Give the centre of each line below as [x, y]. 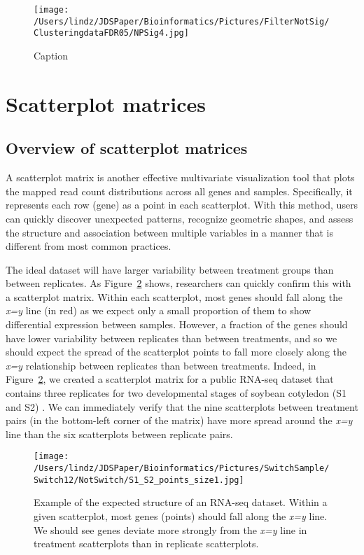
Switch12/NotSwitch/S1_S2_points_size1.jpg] [139, 480]
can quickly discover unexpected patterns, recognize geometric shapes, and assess [180, 218]
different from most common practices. [89, 246]
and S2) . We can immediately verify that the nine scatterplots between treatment [182, 406]
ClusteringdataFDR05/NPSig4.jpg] [111, 33]
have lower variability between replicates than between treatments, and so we [171, 338]
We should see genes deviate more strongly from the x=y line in [170, 529]
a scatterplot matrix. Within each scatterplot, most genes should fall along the [174, 296]
